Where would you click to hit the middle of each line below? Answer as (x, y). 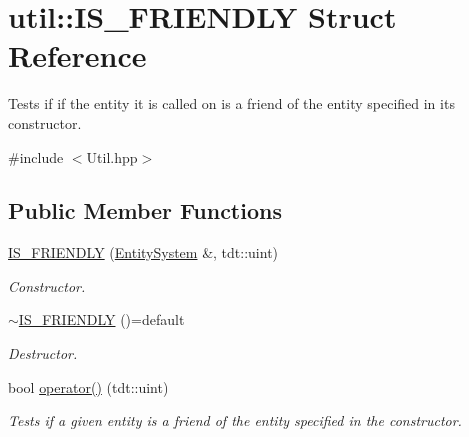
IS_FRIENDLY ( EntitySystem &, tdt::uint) (143, 252)
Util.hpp (112, 156)
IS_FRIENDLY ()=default (101, 319)
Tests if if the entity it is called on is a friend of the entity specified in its (231, 103)
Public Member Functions (145, 210)
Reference (77, 55)
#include (36, 156)
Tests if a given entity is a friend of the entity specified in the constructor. (235, 420)
